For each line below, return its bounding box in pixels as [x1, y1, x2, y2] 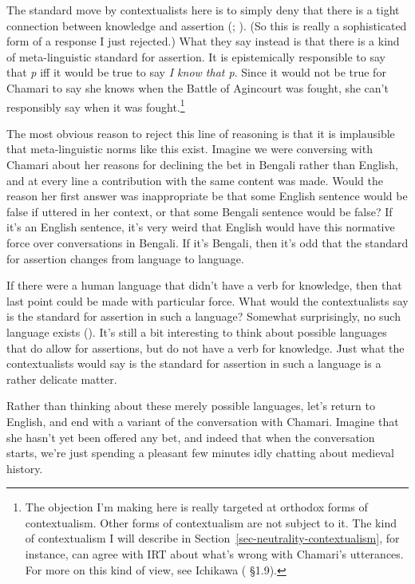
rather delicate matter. [6, 370, 117, 387]
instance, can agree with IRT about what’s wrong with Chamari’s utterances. [25, 546, 404, 562]
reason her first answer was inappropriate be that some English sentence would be [6, 187, 408, 204]
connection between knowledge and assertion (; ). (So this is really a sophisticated [6, 17, 407, 34]
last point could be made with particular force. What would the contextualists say [6, 292, 409, 309]
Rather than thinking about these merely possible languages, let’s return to [6, 397, 375, 414]
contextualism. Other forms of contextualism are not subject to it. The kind [25, 514, 397, 531]
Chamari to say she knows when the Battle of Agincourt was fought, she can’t [6, 79, 389, 96]
